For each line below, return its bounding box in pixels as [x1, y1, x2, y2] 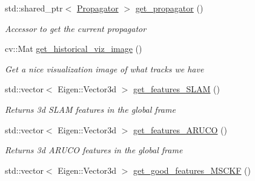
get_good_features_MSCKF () [133, 164, 251, 176]
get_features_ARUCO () [133, 123, 228, 136]
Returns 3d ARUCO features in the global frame [5, 144, 183, 156]
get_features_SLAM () [133, 83, 220, 95]
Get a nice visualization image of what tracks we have [5, 62, 204, 75]
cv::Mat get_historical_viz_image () [5, 42, 142, 55]
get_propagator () [135, 2, 204, 14]
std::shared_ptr [5, 2, 63, 14]
